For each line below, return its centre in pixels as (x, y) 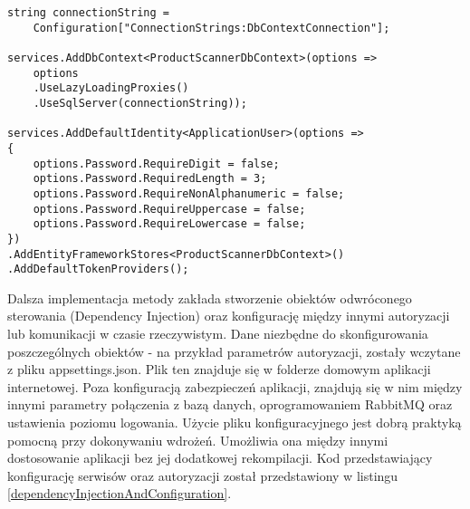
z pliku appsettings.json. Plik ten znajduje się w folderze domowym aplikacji (219, 369)
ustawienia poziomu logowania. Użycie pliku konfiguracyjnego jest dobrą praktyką (235, 422)
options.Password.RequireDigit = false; (156, 163)
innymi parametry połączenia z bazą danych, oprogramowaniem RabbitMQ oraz (230, 404)
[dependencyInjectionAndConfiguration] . (120, 493)
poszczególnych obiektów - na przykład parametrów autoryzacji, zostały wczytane (234, 351)
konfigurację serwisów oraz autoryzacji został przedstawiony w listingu (203, 475)
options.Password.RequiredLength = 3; (150, 179)
